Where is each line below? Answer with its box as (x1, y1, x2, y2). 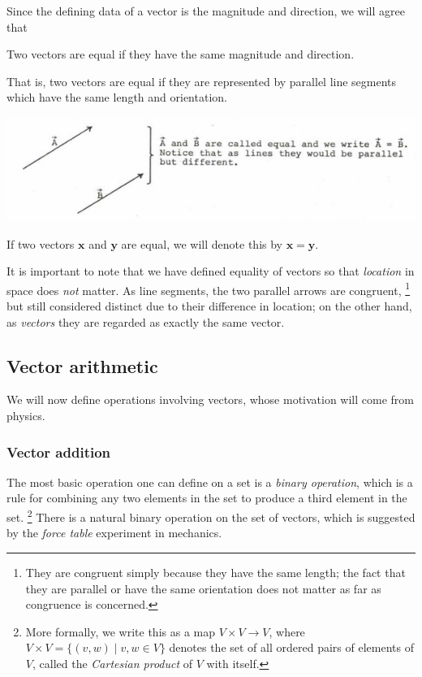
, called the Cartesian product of (32, 654, 193, 671)
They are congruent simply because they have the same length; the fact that (25, 563, 406, 580)
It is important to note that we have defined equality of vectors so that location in (6, 263, 415, 280)
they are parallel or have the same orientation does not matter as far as (25, 579, 381, 597)
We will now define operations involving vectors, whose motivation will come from (6, 391, 414, 408)
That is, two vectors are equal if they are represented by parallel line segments (6, 72, 397, 89)
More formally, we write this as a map (25, 623, 215, 640)
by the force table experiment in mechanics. (6, 524, 222, 541)
